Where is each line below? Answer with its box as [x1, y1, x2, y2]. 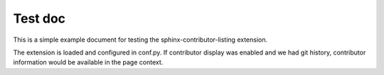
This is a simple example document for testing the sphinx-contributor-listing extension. [13, 35, 268, 44]
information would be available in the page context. [13, 58, 164, 67]
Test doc [13, 11, 66, 26]
